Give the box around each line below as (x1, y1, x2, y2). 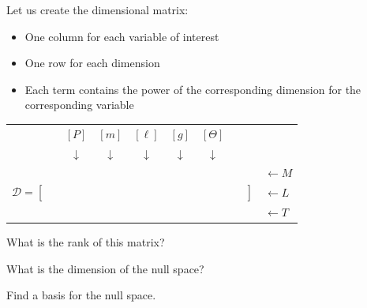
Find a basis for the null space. (6, 287, 156, 303)
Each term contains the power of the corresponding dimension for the (24, 81, 361, 97)
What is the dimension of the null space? (6, 260, 204, 276)
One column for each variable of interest (24, 28, 219, 44)
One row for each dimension (24, 54, 160, 71)
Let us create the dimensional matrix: (6, 2, 189, 17)
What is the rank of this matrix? (6, 234, 165, 250)
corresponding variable (24, 96, 134, 113)
